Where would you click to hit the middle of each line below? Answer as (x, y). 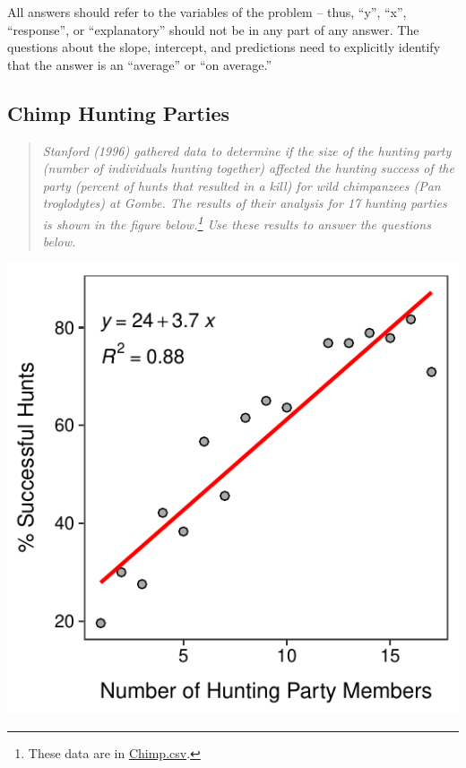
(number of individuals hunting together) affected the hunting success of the (248, 168)
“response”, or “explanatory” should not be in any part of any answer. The (213, 29)
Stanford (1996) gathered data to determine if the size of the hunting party (247, 150)
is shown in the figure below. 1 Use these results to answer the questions (237, 222)
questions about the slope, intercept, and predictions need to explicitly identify (224, 47)
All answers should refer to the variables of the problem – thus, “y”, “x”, (207, 12)
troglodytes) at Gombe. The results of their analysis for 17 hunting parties (245, 203)
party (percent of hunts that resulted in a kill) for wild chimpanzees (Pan (242, 185)
